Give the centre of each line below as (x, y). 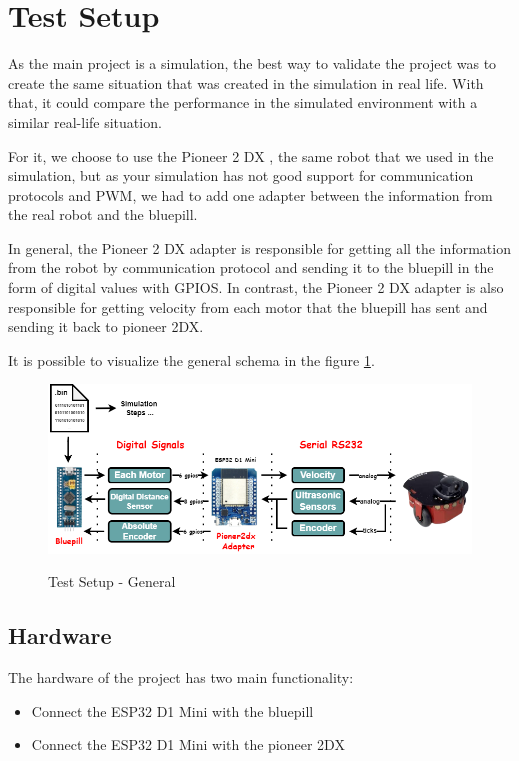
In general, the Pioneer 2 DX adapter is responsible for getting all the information (259, 247)
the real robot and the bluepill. (103, 214)
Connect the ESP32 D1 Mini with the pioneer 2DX (188, 744)
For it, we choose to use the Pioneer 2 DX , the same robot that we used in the (251, 155)
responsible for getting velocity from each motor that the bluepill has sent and (248, 306)
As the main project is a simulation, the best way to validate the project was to (252, 63)
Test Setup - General (112, 581)
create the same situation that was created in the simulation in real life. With (246, 82)
